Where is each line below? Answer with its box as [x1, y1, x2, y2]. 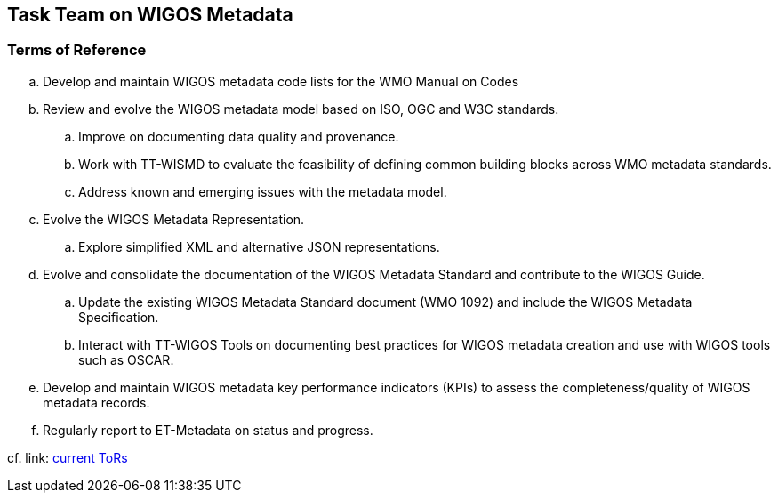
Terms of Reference [7, 41, 147, 60]
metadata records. [43, 394, 150, 410]
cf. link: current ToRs [7, 449, 128, 465]
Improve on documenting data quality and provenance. [78, 128, 399, 144]
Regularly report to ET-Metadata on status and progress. [43, 422, 373, 438]
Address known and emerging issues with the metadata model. [78, 183, 447, 199]
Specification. [78, 309, 159, 325]
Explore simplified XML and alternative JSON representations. [78, 238, 440, 254]
